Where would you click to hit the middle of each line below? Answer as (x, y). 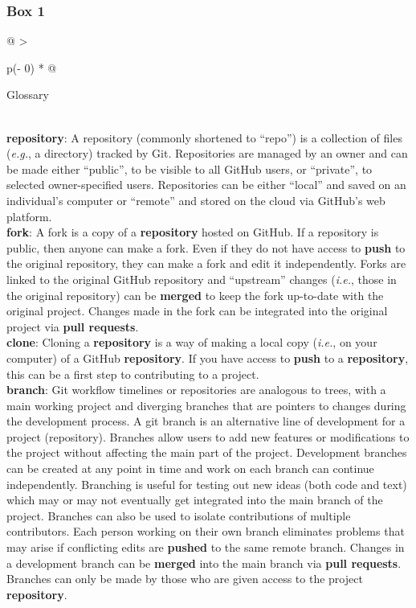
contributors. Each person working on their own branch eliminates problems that (206, 531)
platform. (29, 216)
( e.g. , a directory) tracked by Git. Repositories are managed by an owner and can (207, 153)
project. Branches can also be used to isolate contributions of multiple (179, 515)
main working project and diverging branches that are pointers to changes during (206, 405)
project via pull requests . (73, 326)
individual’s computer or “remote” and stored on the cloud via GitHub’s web (196, 200)
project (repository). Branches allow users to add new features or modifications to (208, 436)
